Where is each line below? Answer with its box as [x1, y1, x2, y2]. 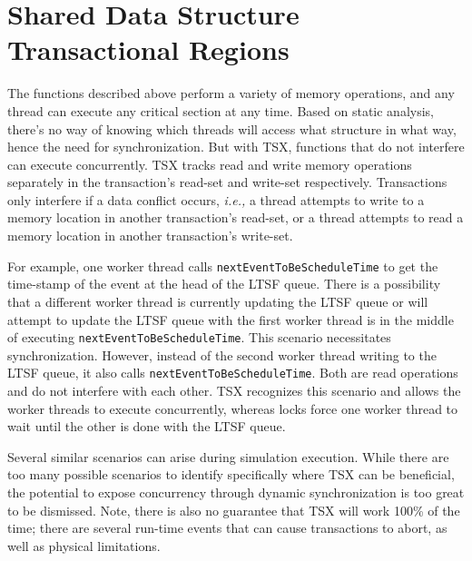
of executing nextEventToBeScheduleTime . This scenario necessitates [7, 328, 391, 347]
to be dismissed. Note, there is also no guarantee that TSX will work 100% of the [7, 500, 460, 519]
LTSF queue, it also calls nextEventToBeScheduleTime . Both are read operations [7, 363, 458, 382]
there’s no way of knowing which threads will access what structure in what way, [7, 119, 457, 138]
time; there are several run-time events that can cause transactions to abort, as [7, 518, 447, 537]
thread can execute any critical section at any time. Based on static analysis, [7, 101, 434, 120]
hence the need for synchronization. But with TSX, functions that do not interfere [7, 137, 465, 156]
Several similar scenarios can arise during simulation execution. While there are [7, 447, 449, 466]
